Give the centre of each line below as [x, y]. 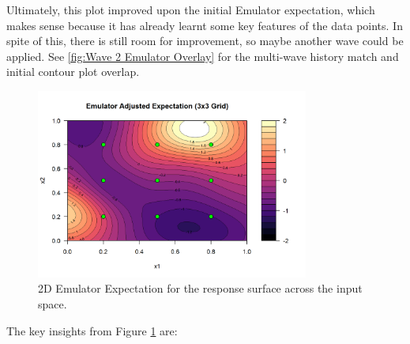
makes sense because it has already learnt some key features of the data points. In [205, 25]
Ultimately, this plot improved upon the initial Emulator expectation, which [191, 9]
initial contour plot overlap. [73, 72]
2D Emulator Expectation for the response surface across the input [200, 288]
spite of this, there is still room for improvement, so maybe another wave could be [205, 41]
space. [53, 303]
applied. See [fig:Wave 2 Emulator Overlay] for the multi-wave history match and [203, 56]
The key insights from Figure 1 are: [92, 330]
